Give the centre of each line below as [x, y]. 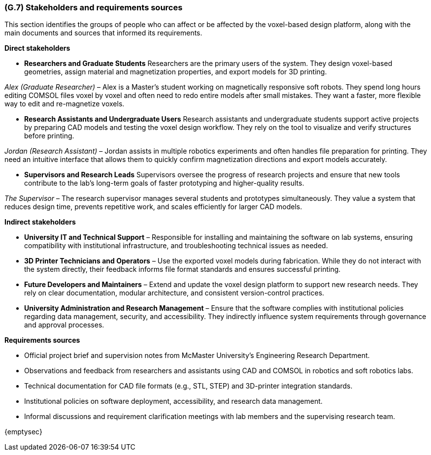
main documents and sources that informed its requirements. [103, 33]
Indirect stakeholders [40, 222]
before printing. [49, 136]
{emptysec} [23, 432]
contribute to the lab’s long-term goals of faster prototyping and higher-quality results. [164, 183]
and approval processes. [64, 325]
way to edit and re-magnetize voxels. [65, 104]
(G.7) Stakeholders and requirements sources [94, 7]
